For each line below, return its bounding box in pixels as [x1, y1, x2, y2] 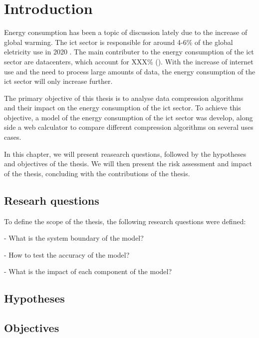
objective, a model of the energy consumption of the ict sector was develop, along [4, 112, 253, 122]
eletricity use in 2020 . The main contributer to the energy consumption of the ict [4, 46, 254, 57]
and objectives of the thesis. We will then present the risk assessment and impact [4, 158, 252, 169]
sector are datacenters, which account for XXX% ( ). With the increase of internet [4, 56, 254, 66]
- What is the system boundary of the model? [4, 233, 144, 243]
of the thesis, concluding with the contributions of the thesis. [4, 168, 190, 178]
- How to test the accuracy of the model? [4, 249, 130, 260]
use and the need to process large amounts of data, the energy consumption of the [4, 66, 256, 76]
